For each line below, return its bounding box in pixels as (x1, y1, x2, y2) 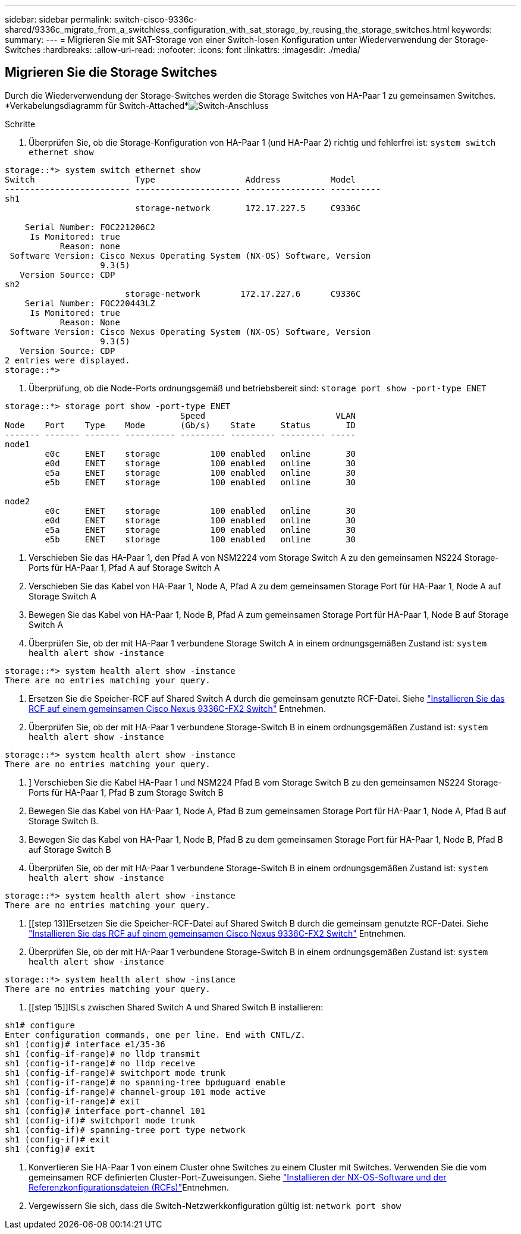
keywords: (451, 24, 492, 34)
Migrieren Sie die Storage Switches (5, 65, 218, 80)
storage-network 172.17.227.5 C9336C (135, 203, 361, 213)
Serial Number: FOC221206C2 (24, 222, 155, 232)
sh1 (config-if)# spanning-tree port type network (5, 1125, 246, 1135)
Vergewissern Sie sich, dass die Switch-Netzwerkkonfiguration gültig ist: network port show (29, 1200, 401, 1211)
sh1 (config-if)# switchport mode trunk (5, 1115, 196, 1125)
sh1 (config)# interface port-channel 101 (5, 1106, 206, 1116)
